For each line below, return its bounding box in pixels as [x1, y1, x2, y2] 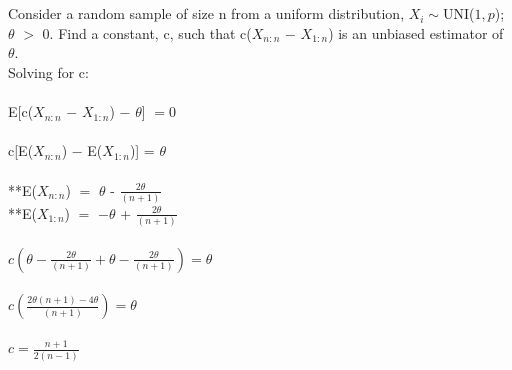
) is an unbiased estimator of [328, 22, 504, 43]
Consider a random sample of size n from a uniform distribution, [8, 3, 405, 24]
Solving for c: [8, 61, 89, 82]
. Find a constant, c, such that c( [49, 22, 252, 43]
